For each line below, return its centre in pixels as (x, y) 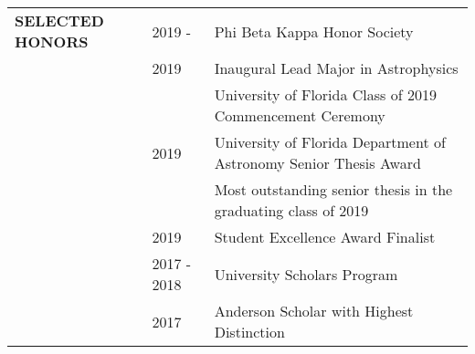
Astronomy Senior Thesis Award (317, 163)
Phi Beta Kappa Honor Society (314, 31)
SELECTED (59, 21)
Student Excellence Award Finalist (325, 237)
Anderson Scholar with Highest (314, 311)
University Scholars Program (306, 274)
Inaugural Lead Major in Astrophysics (336, 68)
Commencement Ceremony (300, 115)
